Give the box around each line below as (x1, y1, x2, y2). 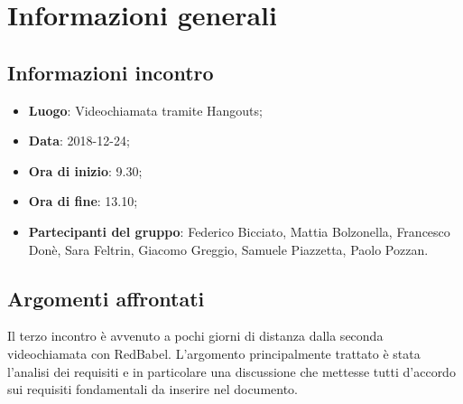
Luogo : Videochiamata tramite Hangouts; (28, 100, 263, 119)
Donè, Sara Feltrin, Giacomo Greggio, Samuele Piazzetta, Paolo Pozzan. (28, 240, 429, 258)
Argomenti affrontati (7, 284, 205, 312)
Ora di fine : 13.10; (28, 192, 138, 211)
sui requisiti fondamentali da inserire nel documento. (7, 380, 298, 399)
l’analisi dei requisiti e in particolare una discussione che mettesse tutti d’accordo (7, 362, 456, 381)
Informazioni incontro (7, 58, 214, 86)
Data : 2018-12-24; (28, 131, 130, 150)
